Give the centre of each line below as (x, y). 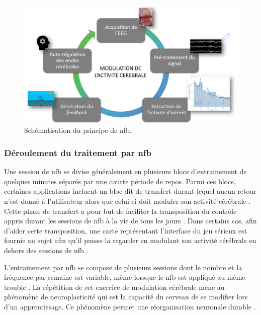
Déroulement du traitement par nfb (78, 152)
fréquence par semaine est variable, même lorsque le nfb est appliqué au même (125, 277)
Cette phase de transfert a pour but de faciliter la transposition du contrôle (120, 211)
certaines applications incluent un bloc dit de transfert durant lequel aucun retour (130, 191)
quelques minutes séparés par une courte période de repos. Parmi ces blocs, (120, 181)
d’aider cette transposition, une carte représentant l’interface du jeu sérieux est (126, 230)
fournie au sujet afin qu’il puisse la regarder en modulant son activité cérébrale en (130, 240)
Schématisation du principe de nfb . (78, 130)
